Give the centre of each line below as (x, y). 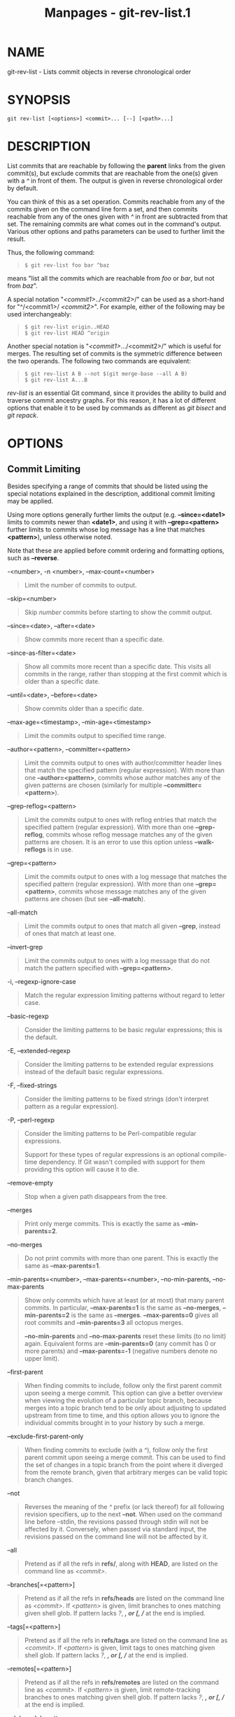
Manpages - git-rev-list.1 (117, 13)
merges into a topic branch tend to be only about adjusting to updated (125, 1407)
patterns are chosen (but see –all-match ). (85, 898)
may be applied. (30, 501)
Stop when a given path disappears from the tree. (96, 1196)
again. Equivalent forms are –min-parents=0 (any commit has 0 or (120, 1343)
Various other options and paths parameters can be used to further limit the (116, 231)
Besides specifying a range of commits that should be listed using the (108, 486)
